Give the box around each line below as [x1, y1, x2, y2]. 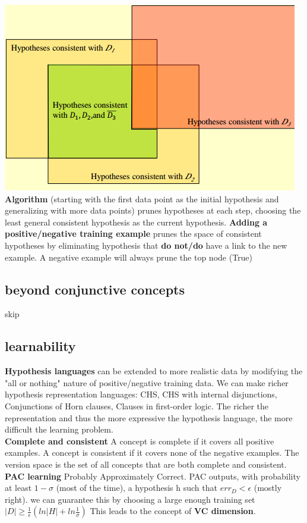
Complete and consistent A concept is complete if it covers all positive [5, 434, 274, 447]
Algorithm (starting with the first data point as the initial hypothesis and [5, 192, 279, 205]
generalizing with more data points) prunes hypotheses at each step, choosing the [5, 204, 301, 217]
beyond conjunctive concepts [5, 280, 185, 298]
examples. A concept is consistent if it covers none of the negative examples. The [5, 446, 299, 459]
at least [5, 481, 32, 494]
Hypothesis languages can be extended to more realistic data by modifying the [5, 365, 303, 377]
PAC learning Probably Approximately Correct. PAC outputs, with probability [5, 469, 300, 482]
